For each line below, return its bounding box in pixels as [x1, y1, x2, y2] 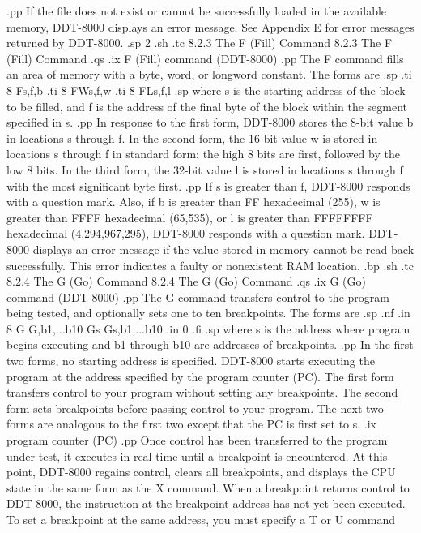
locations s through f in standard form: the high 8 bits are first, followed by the [6, 145, 400, 162]
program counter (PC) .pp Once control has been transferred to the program [6, 432, 388, 449]
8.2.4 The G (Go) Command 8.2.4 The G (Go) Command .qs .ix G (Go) [6, 273, 366, 290]
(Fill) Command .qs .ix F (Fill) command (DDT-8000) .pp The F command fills [6, 49, 404, 67]
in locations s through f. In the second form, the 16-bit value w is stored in [6, 129, 378, 146]
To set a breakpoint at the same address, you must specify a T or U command [6, 511, 396, 527]
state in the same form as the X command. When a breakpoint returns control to [6, 479, 410, 496]
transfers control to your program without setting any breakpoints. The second [6, 384, 398, 401]
